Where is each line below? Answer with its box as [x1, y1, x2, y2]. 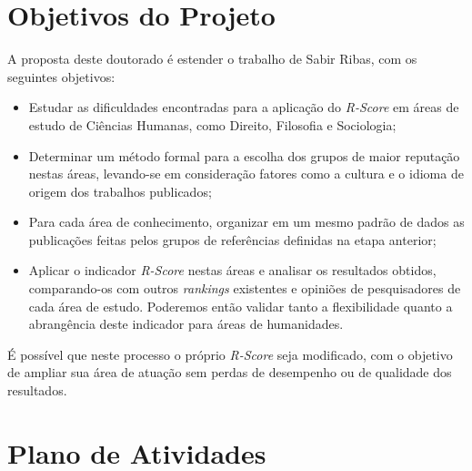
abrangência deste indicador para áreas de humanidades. [28, 314, 344, 333]
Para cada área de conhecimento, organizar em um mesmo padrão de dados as [28, 212, 465, 231]
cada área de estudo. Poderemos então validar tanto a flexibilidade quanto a [28, 296, 453, 315]
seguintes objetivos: [7, 67, 115, 86]
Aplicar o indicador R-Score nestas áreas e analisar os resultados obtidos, [28, 261, 437, 280]
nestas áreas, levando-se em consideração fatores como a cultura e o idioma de [28, 164, 464, 183]
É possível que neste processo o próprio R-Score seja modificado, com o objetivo [7, 344, 453, 363]
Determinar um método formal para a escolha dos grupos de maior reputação [28, 146, 460, 165]
